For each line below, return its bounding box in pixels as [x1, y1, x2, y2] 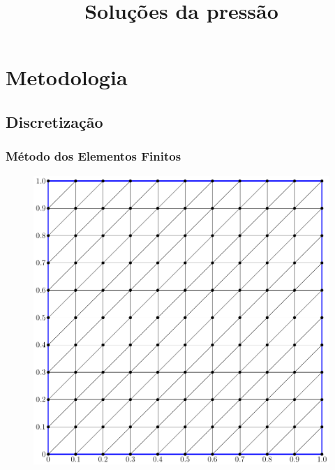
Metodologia [6, 63, 128, 91]
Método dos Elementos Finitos [6, 147, 181, 165]
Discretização [6, 110, 103, 132]
